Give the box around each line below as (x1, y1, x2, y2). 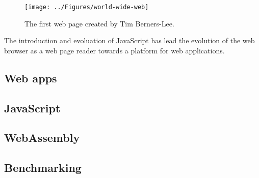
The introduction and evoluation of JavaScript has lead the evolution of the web (4, 35, 255, 46)
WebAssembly (4, 130, 80, 145)
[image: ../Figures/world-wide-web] (24, 4, 149, 11)
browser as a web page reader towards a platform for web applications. (4, 45, 225, 55)
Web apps (4, 70, 57, 85)
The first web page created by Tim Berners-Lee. (24, 18, 174, 28)
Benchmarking (4, 160, 82, 175)
